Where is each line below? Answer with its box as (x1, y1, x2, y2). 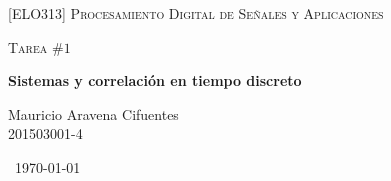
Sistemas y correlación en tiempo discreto (8, 70, 302, 91)
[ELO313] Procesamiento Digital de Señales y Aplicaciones (8, 3, 384, 23)
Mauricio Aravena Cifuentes (8, 103, 179, 124)
